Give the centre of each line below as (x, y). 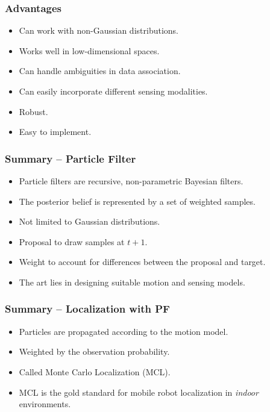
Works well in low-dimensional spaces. (89, 50)
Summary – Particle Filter (71, 158)
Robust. (33, 111)
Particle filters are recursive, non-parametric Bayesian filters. (131, 181)
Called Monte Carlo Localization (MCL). (95, 371)
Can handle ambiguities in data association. (100, 71)
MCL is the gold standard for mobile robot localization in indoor (139, 392)
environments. (45, 404)
